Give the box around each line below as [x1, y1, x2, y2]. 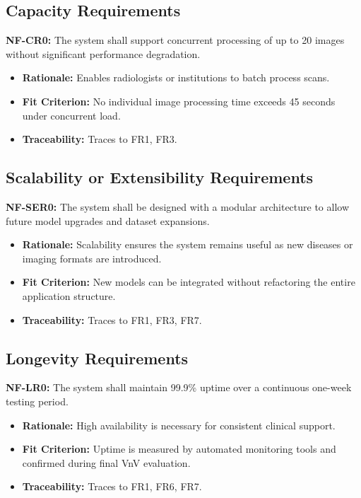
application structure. [22, 288, 116, 303]
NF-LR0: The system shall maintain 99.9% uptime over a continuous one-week [6, 380, 352, 395]
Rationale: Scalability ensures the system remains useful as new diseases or [22, 237, 353, 252]
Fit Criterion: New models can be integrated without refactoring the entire [22, 274, 355, 289]
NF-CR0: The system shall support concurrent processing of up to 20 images [6, 33, 345, 47]
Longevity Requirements [6, 347, 189, 369]
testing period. [6, 393, 69, 408]
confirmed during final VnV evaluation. [22, 455, 191, 470]
